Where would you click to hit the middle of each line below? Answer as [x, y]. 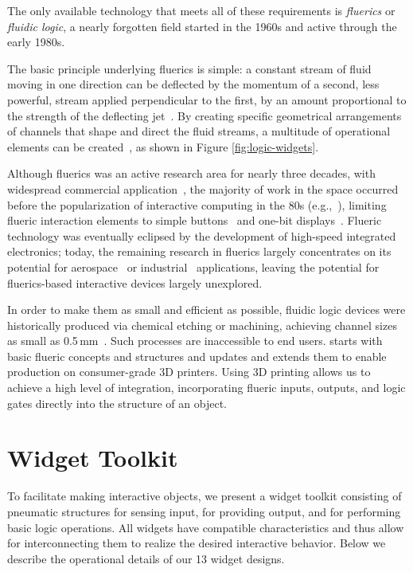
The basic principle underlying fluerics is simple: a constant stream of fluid [189, 68]
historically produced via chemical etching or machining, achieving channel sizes [202, 325]
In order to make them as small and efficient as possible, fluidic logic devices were [206, 310]
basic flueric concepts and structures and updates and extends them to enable [197, 356]
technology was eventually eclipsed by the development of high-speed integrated [202, 235]
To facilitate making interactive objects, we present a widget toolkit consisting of [205, 496]
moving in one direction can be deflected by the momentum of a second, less [193, 84]
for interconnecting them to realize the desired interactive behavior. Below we [197, 543]
